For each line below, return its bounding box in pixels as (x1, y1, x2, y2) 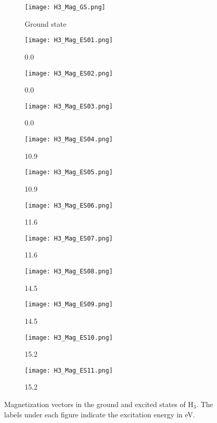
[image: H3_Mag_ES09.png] (25, 301, 113, 308)
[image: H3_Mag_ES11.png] (25, 366, 113, 374)
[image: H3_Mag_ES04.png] (25, 136, 113, 143)
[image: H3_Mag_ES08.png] (25, 268, 113, 275)
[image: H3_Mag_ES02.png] (25, 69, 113, 77)
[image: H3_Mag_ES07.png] (25, 234, 113, 242)
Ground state (25, 18, 67, 29)
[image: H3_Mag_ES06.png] (25, 201, 113, 209)
